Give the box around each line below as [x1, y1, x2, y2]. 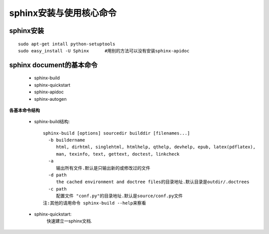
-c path [48, 186, 67, 192]
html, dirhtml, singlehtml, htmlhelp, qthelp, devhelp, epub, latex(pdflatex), [56, 144, 256, 150]
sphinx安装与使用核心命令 [9, 7, 117, 18]
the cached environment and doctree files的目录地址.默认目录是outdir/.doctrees [56, 179, 250, 185]
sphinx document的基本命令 [9, 60, 98, 69]
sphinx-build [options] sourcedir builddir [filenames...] [43, 130, 190, 136]
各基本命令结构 [9, 107, 40, 113]
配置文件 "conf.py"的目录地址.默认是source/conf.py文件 [56, 193, 183, 199]
